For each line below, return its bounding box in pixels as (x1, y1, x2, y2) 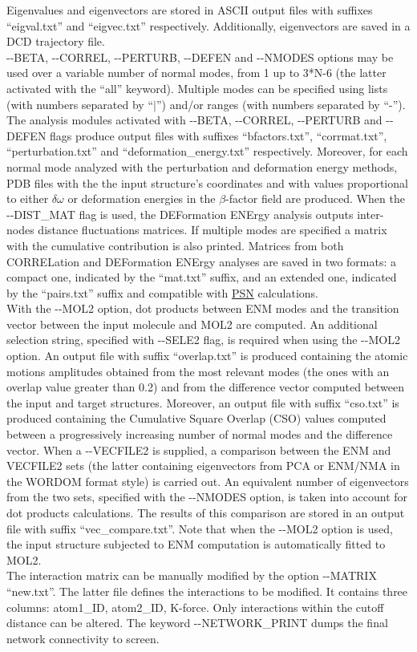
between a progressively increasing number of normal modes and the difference (6, 426, 393, 443)
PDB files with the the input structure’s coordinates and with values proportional (6, 174, 408, 191)
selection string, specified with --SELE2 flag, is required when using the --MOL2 (6, 331, 400, 348)
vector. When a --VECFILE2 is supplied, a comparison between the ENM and (6, 441, 391, 458)
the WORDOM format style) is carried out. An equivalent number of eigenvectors (6, 472, 409, 489)
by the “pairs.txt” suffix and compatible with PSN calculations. (6, 284, 319, 301)
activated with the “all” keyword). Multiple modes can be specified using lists (6, 79, 388, 96)
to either (6, 190, 49, 207)
